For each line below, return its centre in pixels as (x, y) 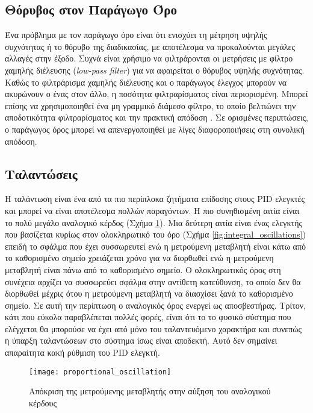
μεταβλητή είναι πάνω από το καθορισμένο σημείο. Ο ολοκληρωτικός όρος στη (143, 269)
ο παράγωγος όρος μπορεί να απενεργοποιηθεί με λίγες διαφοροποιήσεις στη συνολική (155, 129)
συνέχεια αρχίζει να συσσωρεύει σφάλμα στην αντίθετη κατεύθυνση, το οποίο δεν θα (153, 281)
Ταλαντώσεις (41, 173)
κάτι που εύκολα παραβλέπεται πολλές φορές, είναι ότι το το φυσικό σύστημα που (148, 317)
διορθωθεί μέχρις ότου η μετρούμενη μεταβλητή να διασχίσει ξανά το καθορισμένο (149, 293)
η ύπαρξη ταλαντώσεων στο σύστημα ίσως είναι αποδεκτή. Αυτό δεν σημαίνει (141, 340)
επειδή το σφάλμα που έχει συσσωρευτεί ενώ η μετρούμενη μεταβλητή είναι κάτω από (155, 246)
